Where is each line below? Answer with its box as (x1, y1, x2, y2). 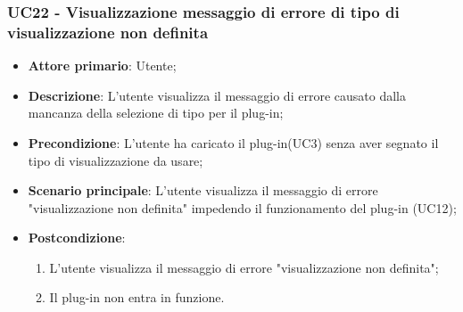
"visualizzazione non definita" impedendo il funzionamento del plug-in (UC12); (28, 198, 457, 217)
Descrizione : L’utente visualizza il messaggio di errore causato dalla (28, 86, 406, 104)
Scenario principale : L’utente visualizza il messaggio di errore (28, 181, 378, 200)
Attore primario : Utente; (28, 56, 177, 75)
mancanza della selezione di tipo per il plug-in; (28, 103, 284, 122)
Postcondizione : (28, 228, 126, 247)
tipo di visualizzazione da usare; (28, 151, 203, 169)
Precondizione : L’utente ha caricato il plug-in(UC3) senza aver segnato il (28, 133, 439, 152)
